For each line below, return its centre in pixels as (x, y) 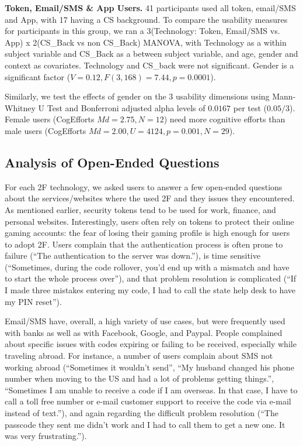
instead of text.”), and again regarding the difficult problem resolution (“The (142, 413)
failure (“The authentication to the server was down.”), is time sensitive (133, 255)
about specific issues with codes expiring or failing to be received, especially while (151, 344)
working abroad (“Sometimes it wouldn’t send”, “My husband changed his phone (149, 367)
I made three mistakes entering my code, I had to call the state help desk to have (150, 290)
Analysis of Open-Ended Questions (112, 162)
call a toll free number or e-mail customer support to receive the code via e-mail (148, 401)
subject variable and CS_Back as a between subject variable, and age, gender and (151, 54)
